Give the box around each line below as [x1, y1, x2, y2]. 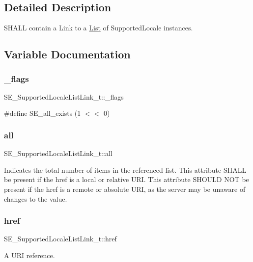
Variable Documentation [4, 47, 131, 62]
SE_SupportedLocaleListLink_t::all [4, 148, 112, 158]
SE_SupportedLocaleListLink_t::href [4, 234, 117, 244]
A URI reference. [4, 250, 55, 260]
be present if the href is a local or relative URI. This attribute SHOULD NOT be [4, 174, 249, 184]
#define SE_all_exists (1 [4, 108, 81, 118]
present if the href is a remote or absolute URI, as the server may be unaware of [4, 183, 246, 194]
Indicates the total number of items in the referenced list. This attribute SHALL [4, 164, 247, 175]
